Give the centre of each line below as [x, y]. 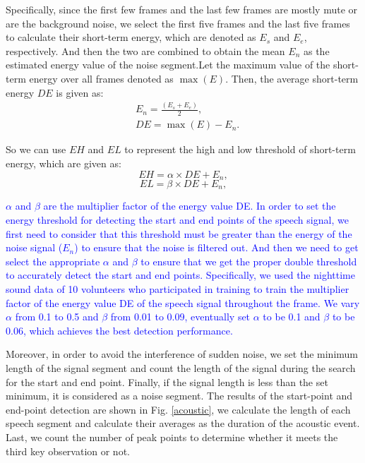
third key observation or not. [68, 451]
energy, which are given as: [64, 163]
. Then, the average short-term [292, 78]
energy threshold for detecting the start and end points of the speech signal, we [177, 220]
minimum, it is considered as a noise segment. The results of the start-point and [179, 396]
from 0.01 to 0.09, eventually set [180, 317]
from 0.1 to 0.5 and [57, 317]
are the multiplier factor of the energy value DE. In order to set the [190, 206]
